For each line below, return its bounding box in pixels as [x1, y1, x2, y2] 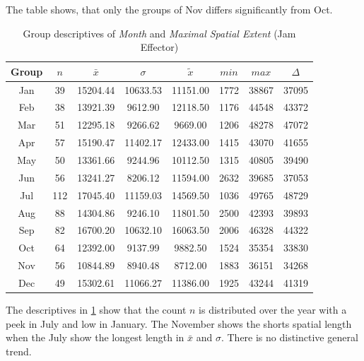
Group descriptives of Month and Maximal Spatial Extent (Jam [23, 25, 296, 40]
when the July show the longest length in [6, 330, 184, 345]
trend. [6, 343, 32, 358]
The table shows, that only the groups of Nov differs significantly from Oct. [6, 2, 333, 16]
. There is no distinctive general [221, 330, 358, 345]
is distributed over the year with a [199, 302, 347, 316]
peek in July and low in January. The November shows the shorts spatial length [6, 316, 352, 331]
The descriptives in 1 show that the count [6, 302, 187, 316]
